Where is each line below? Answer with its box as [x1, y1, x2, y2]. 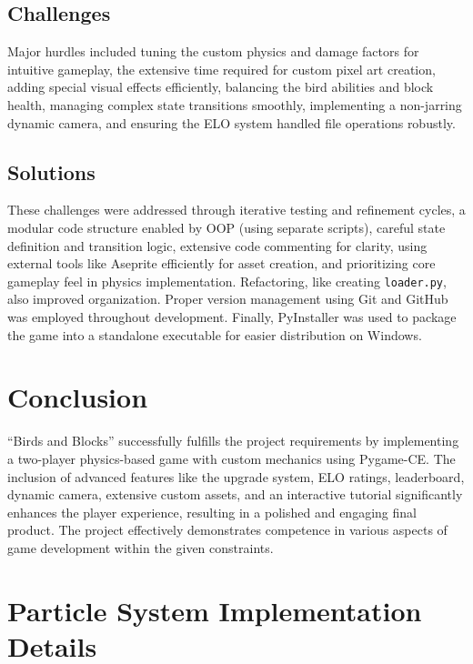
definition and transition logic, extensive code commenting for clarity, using [7, 236, 428, 255]
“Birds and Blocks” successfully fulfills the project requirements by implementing [7, 431, 459, 450]
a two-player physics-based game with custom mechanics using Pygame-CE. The [7, 448, 456, 468]
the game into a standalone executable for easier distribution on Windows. [7, 325, 422, 344]
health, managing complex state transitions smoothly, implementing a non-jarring [7, 95, 462, 114]
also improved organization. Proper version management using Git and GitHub [7, 289, 448, 308]
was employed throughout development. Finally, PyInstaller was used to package [7, 307, 457, 326]
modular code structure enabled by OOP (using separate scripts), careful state [7, 217, 446, 236]
